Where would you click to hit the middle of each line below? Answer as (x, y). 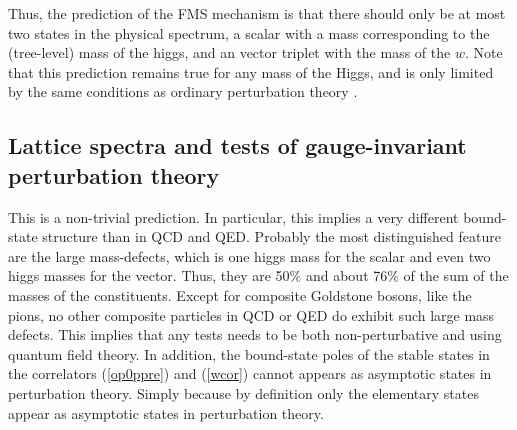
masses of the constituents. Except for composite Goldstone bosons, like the (240, 294)
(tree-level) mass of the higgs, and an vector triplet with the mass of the (229, 52)
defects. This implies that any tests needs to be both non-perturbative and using (255, 334)
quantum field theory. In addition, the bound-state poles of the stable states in (249, 353)
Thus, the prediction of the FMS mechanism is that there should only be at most (257, 13)
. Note (483, 52)
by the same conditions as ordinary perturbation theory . (183, 91)
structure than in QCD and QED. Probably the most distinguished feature (271, 236)
